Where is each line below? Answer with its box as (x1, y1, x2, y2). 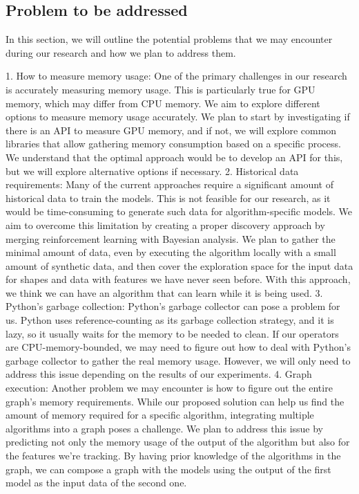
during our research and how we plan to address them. (6, 45, 236, 60)
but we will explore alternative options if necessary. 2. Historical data (6, 163, 299, 178)
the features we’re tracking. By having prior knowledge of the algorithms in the (6, 448, 341, 463)
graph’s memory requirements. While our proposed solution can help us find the (6, 394, 345, 408)
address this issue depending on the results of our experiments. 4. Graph (6, 367, 312, 381)
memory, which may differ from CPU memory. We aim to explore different (6, 95, 320, 110)
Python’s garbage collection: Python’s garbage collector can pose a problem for (6, 299, 340, 313)
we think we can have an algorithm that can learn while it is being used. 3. (6, 285, 323, 300)
